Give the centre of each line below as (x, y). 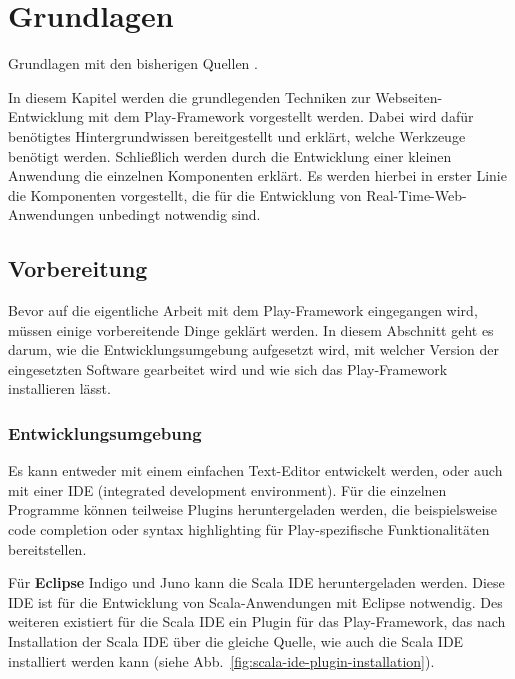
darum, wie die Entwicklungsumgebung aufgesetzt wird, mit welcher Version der (254, 349)
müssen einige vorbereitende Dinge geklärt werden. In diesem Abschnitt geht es (251, 329)
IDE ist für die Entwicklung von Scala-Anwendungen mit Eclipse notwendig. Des (255, 601)
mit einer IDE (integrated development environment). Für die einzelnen (227, 489)
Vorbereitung (78, 268)
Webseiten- (409, 96)
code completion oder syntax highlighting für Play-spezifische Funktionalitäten (249, 529)
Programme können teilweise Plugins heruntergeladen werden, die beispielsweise (253, 509)
